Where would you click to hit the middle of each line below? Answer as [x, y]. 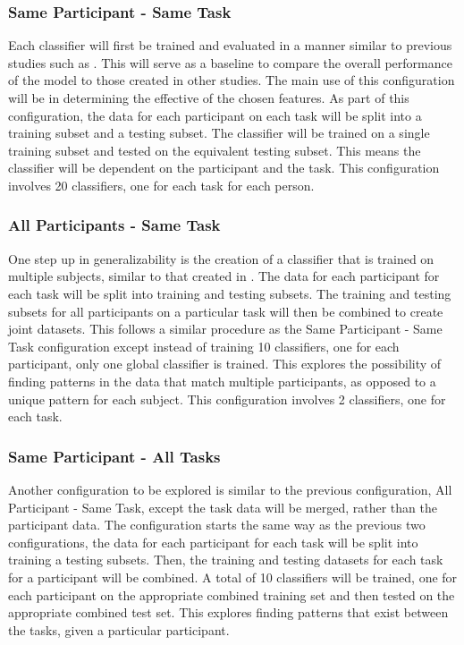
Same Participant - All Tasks [114, 456]
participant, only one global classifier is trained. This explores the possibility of [225, 364]
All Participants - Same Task [114, 225]
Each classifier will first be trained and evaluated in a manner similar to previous [230, 45]
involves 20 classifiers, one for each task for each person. [161, 185]
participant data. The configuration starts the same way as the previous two [217, 525]
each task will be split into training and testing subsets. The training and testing [230, 293]
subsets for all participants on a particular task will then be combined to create [226, 311]
